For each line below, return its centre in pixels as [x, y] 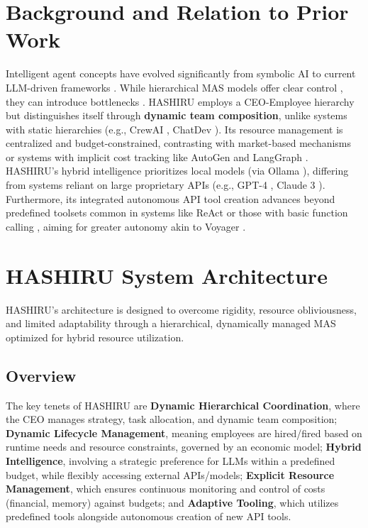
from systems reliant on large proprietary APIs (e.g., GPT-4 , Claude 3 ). [166, 185]
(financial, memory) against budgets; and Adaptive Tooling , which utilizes [172, 502]
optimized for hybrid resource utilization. [95, 337]
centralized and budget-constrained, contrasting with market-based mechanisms [179, 143]
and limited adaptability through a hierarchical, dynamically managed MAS [171, 323]
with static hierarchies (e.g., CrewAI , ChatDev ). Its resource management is [174, 129]
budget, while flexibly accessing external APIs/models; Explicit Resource [170, 474]
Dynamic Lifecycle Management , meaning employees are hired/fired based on [184, 433]
